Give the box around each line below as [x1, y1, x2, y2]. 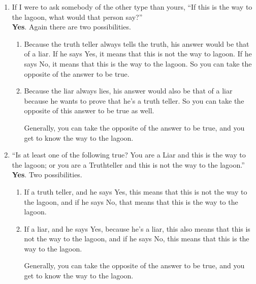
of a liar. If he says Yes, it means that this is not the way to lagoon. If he [24, 48, 252, 59]
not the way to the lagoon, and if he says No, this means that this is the [24, 233, 249, 244]
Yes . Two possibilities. [12, 169, 82, 180]
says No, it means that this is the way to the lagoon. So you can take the [24, 58, 252, 69]
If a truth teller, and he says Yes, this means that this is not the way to [24, 186, 247, 197]
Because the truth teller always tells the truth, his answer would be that [24, 38, 249, 49]
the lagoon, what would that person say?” [12, 11, 143, 22]
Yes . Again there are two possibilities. [12, 21, 131, 32]
